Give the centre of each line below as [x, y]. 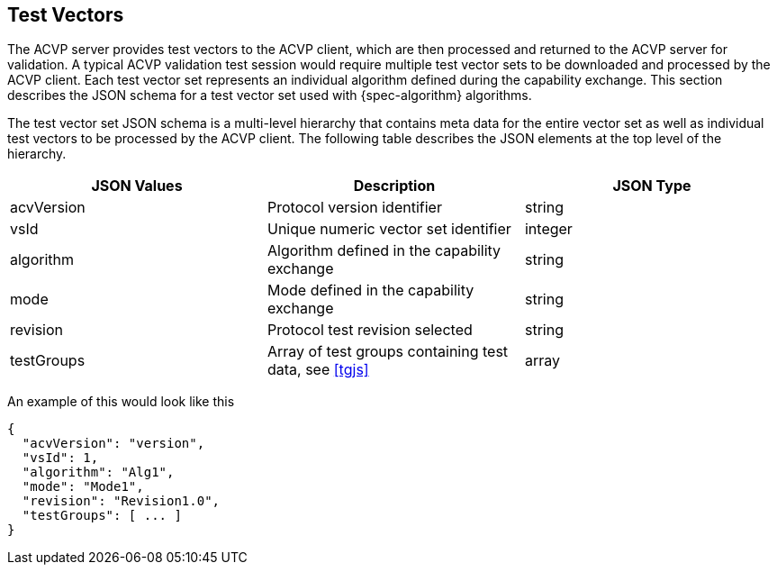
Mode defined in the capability [370, 291]
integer [548, 229]
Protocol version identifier [354, 208]
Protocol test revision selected [370, 330]
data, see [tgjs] [318, 370]
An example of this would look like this [121, 402]
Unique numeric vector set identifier [389, 229]
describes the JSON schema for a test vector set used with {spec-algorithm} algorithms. [270, 95]
